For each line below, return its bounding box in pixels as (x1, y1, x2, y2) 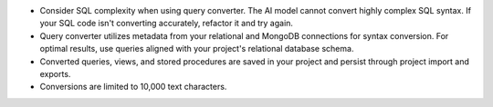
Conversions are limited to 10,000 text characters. (39, 82, 227, 92)
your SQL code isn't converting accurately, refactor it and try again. (39, 18, 294, 29)
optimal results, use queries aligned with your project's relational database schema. (39, 44, 354, 54)
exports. (39, 68, 71, 79)
